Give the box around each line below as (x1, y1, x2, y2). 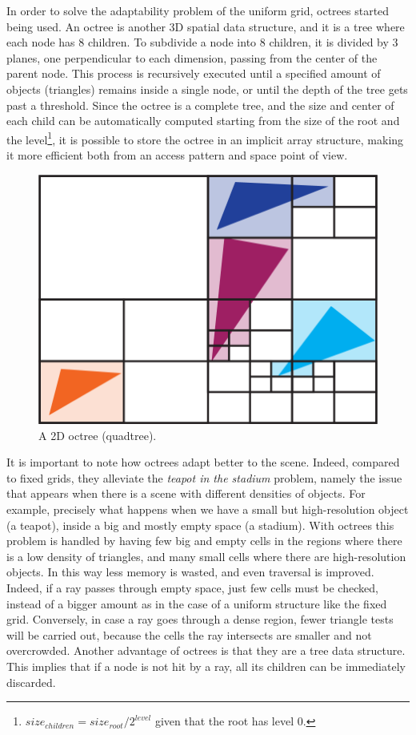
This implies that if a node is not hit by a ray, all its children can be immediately (6, 658, 406, 675)
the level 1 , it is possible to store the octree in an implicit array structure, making (6, 128, 404, 147)
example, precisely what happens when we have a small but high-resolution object (6, 501, 409, 518)
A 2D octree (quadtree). (38, 426, 157, 443)
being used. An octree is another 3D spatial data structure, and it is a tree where (6, 18, 405, 34)
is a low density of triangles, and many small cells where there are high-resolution (6, 547, 406, 564)
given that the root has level (154, 713, 294, 729)
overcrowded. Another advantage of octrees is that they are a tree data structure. (6, 642, 406, 659)
